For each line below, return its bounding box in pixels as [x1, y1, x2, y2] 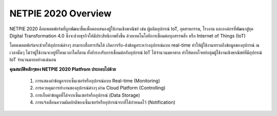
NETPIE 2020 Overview [9, 8, 112, 19]
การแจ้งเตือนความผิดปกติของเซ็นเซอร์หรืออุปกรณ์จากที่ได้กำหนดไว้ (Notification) [35, 99, 175, 105]
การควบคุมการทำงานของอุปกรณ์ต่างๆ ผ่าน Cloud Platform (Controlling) [35, 85, 166, 91]
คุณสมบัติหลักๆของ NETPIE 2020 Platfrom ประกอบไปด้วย [9, 66, 116, 72]
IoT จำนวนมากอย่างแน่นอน [9, 56, 56, 63]
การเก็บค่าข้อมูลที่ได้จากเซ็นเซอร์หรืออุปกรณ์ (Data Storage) [35, 92, 141, 98]
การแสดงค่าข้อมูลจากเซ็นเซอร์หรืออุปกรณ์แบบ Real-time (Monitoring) [35, 78, 160, 84]
